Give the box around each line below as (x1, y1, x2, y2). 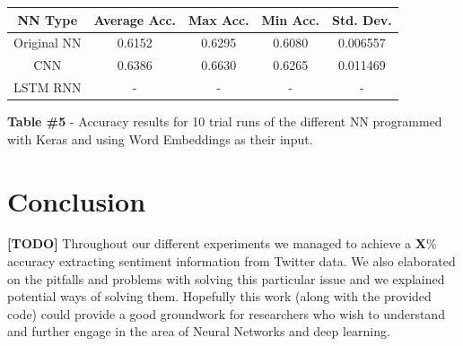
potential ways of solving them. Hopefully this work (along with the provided (7, 287, 432, 306)
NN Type (17, 10, 78, 29)
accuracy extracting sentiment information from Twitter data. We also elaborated (7, 252, 456, 271)
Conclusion (7, 182, 146, 219)
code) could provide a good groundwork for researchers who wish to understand (7, 304, 445, 323)
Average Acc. (93, 10, 177, 29)
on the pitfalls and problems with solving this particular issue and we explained (7, 269, 445, 288)
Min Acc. (261, 10, 320, 29)
